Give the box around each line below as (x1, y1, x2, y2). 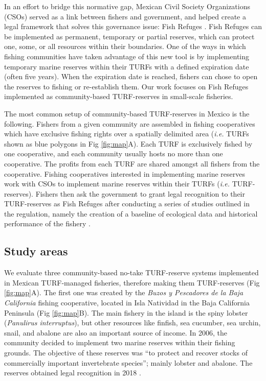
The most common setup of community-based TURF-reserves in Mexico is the (4, 108, 250, 118)
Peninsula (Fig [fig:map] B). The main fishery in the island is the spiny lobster (4, 307, 248, 318)
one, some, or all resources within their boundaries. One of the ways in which (4, 41, 246, 52)
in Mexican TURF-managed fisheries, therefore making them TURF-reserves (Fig (4, 277, 260, 288)
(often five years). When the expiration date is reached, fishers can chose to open (4, 71, 258, 82)
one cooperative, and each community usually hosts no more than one (4, 148, 223, 159)
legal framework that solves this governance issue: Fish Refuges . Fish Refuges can (4, 21, 262, 32)
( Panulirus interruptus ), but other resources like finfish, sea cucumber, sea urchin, (4, 317, 261, 328)
